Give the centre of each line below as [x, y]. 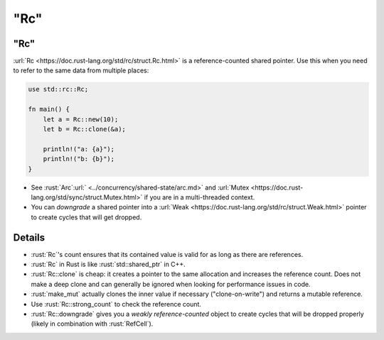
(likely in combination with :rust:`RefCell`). [92, 324]
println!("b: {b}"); [79, 159]
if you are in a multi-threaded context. [199, 197]
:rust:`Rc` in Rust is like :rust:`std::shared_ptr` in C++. [108, 264]
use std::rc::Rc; [58, 89]
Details [29, 237]
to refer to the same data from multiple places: [81, 70]
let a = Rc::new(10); [81, 119]
